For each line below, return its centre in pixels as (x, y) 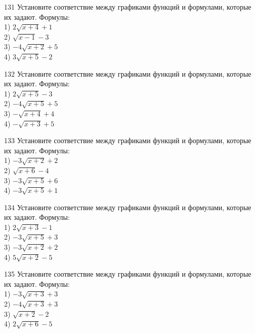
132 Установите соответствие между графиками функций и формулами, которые (128, 73)
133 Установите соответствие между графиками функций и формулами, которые (128, 140)
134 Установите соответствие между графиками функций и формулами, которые (128, 207)
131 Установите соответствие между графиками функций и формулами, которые (128, 7)
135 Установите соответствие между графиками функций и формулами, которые (128, 274)
